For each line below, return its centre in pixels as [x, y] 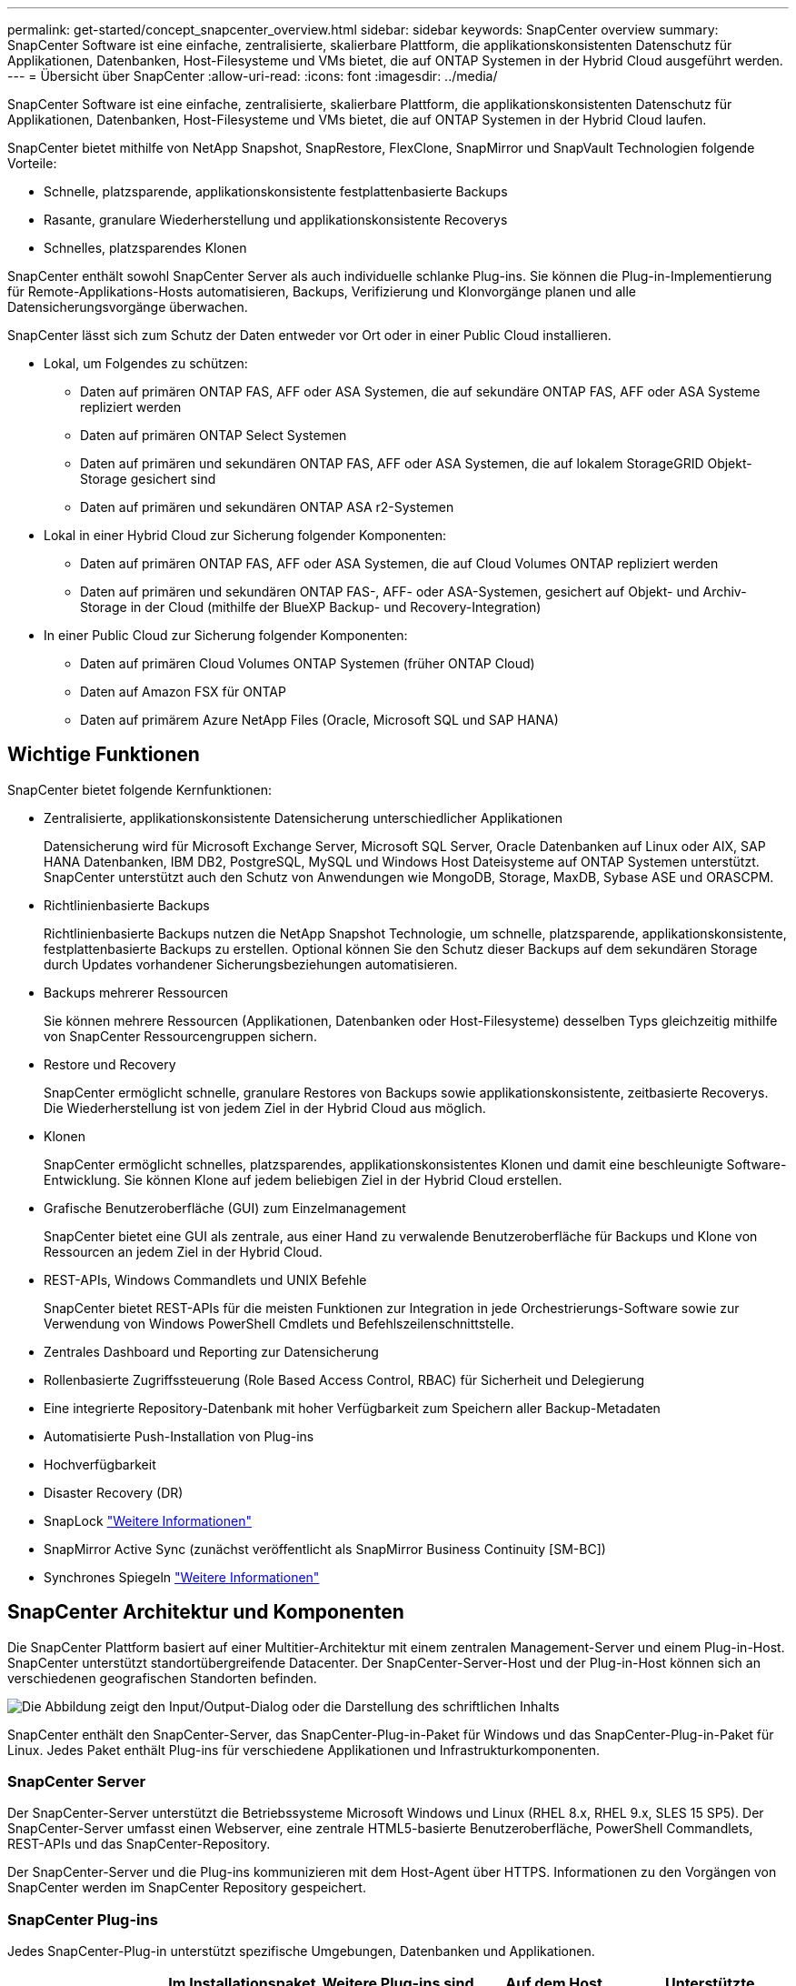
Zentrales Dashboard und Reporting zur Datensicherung [211, 1351]
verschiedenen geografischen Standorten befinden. [162, 1678]
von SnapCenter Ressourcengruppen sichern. [180, 1036]
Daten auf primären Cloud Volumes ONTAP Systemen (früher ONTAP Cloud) [308, 663]
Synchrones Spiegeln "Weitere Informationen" [182, 1577]
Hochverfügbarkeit [100, 1464]
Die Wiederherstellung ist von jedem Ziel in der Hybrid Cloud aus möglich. [265, 1108]
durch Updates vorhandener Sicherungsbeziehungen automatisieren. [251, 964]
